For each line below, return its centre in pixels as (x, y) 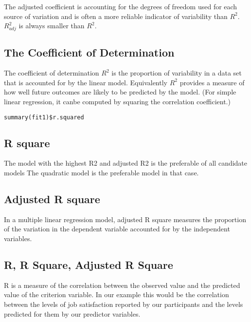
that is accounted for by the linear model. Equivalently (86, 82)
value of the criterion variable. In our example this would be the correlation (117, 294)
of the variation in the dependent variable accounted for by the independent (117, 229)
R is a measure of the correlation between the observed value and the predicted (122, 285)
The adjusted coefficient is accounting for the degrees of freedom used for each (121, 6)
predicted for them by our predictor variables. (72, 313)
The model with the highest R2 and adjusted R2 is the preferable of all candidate (126, 163)
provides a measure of (212, 82)
